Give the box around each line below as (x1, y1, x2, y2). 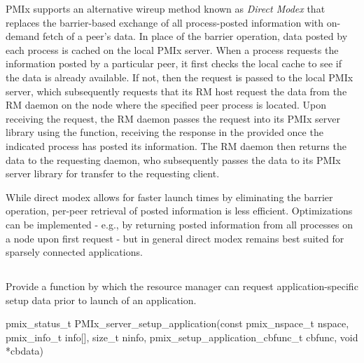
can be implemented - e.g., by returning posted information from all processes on (6, 217, 353, 231)
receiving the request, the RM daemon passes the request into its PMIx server (6, 111, 340, 125)
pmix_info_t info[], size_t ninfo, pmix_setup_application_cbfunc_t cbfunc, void (6, 329, 358, 344)
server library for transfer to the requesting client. (6, 166, 220, 181)
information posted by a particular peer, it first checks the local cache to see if (6, 56, 342, 71)
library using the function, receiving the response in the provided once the (6, 125, 323, 139)
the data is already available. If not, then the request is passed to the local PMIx (6, 69, 353, 84)
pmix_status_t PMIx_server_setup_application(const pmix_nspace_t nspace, (6, 316, 349, 331)
